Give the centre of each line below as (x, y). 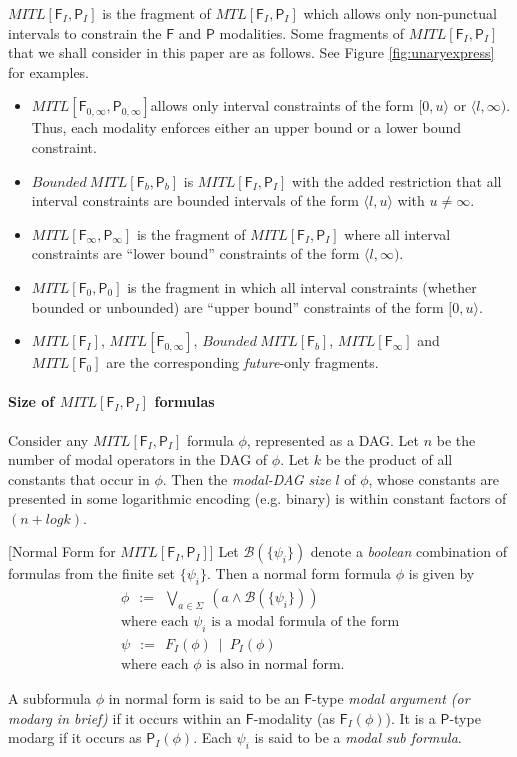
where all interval (397, 233)
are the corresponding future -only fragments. (242, 362)
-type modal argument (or (391, 698)
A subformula (49, 698)
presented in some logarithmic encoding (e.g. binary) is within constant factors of (257, 498)
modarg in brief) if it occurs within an (124, 717)
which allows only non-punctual (400, 13)
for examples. (49, 71)
